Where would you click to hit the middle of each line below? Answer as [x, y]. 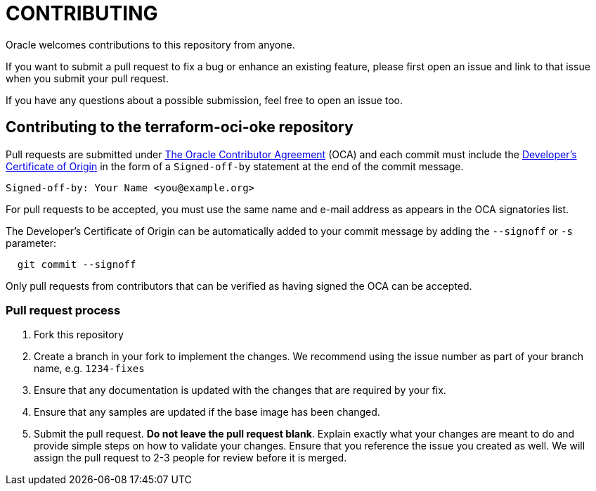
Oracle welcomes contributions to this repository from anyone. [150, 44]
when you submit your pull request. [87, 78]
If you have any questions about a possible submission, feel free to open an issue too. [205, 100]
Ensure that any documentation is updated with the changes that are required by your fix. [240, 390]
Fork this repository [79, 335]
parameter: [31, 243]
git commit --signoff [77, 264]
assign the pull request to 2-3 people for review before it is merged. [190, 458]
